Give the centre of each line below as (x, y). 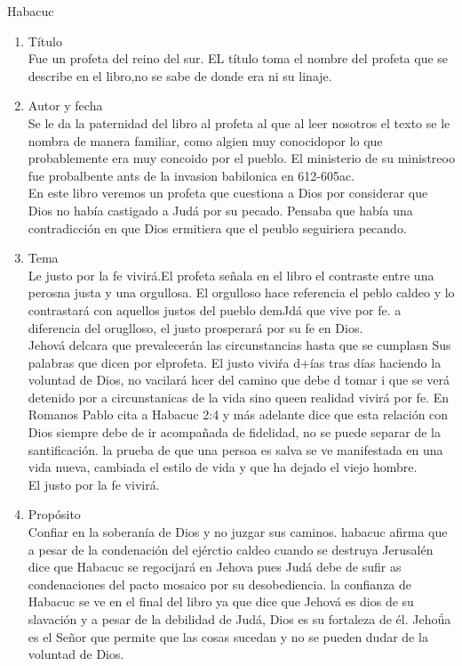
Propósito (54, 514)
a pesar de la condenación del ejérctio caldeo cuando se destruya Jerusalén (231, 549)
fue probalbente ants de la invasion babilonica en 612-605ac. (191, 175)
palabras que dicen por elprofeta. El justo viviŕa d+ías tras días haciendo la (235, 362)
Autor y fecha (65, 106)
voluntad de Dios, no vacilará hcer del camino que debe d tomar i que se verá (239, 380)
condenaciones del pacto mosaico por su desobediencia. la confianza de (220, 584)
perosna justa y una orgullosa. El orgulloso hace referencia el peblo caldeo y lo (241, 292)
